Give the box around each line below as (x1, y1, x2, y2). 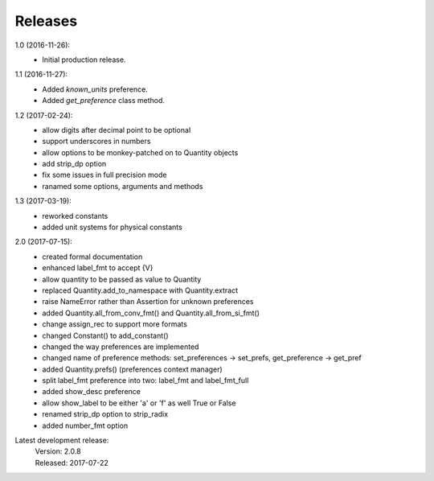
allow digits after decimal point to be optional (42, 125, 191, 134)
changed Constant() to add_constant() (42, 331, 169, 340)
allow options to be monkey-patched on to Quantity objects (42, 147, 239, 157)
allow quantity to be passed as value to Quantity (42, 274, 202, 284)
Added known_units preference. (42, 84, 148, 94)
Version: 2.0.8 (35, 446, 81, 456)
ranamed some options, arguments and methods (42, 181, 203, 191)
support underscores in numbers (42, 137, 151, 146)
